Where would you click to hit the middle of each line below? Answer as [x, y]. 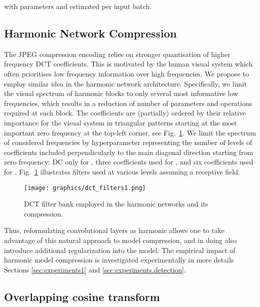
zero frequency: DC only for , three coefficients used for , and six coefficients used [129, 162]
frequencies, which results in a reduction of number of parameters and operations [128, 103]
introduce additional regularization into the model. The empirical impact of [120, 250]
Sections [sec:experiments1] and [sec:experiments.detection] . [95, 269]
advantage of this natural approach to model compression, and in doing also [120, 240]
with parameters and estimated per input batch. [78, 6]
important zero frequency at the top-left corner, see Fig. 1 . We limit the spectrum [130, 132]
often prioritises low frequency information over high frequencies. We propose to [126, 73]
